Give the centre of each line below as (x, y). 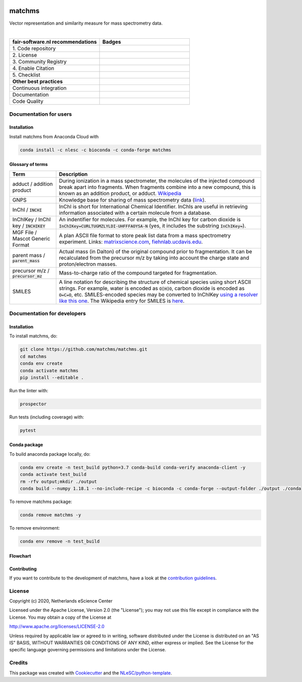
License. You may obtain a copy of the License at (60, 617)
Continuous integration (40, 88)
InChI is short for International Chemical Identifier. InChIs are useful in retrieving (153, 206)
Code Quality (28, 102)
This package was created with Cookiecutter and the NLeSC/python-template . (91, 673)
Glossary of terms (28, 164)
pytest (28, 430)
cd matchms (33, 356)
